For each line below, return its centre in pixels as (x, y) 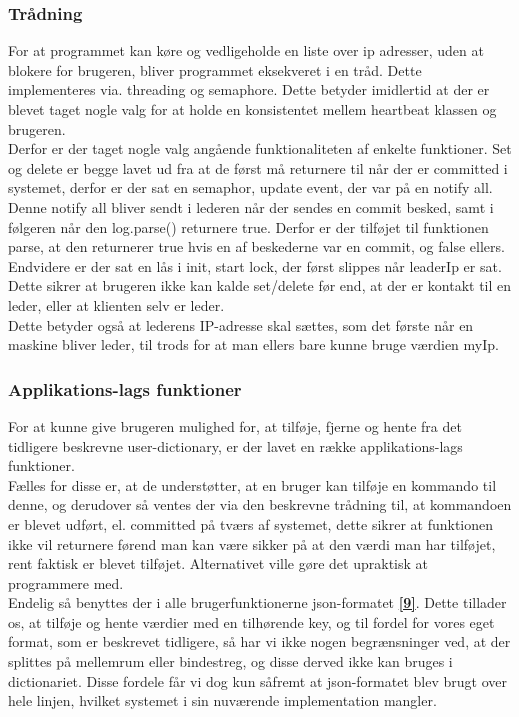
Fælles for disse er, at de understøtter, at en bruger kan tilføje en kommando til (252, 484)
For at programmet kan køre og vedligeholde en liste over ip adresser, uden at (246, 50)
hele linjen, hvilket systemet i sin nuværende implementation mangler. (222, 700)
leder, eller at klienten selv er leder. (116, 304)
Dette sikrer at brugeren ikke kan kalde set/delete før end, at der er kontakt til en (260, 285)
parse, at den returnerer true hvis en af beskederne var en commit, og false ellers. (256, 246)
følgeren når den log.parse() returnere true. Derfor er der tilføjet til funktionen (248, 226)
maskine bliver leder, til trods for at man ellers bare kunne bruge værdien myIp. (253, 344)
